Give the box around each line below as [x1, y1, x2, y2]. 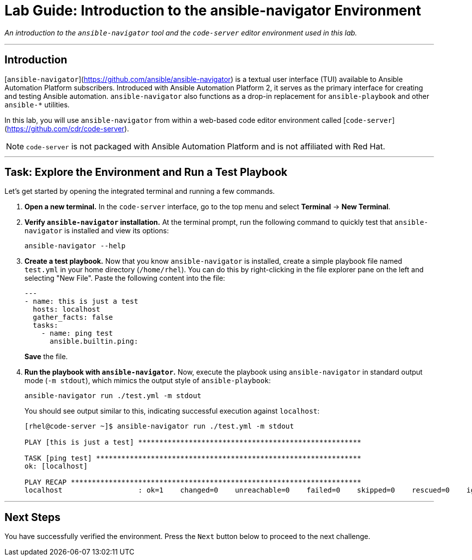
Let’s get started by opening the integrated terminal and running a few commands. [4, 187, 275, 196]
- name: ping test [41, 329, 113, 338]
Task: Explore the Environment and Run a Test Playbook [4, 166, 288, 179]
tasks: [32, 321, 58, 330]
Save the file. [24, 352, 68, 361]
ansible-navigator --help [24, 242, 126, 250]
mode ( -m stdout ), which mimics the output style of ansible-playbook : [24, 376, 271, 385]
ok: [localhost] [24, 462, 88, 471]
